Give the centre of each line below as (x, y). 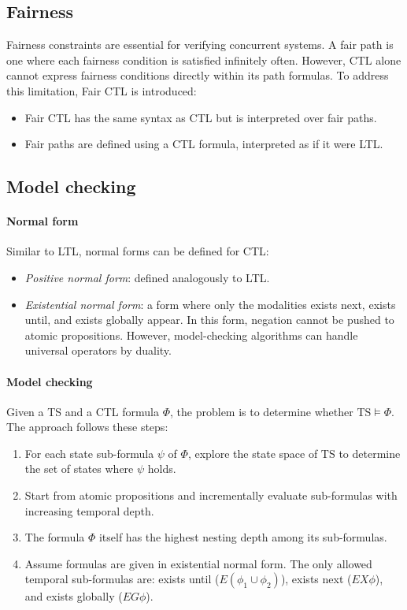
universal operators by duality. (98, 350)
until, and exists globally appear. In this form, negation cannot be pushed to (209, 320)
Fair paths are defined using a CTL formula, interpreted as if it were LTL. (204, 144)
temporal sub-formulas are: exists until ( (122, 579)
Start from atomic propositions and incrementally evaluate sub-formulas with (211, 495)
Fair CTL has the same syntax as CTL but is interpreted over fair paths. (201, 117)
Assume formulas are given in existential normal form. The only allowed (198, 563)
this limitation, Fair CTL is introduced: (102, 90)
